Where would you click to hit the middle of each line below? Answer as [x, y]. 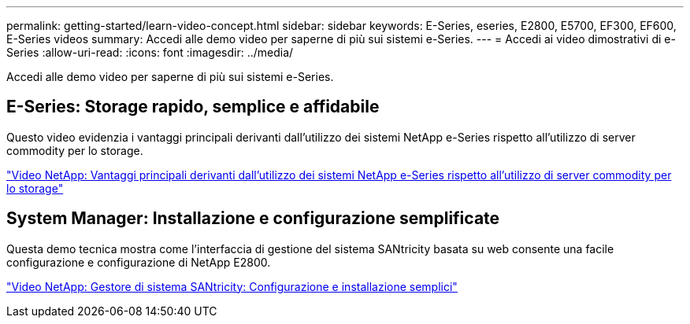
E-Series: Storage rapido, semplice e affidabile [193, 107]
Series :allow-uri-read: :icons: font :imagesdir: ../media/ [150, 52]
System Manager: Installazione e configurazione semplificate [253, 219]
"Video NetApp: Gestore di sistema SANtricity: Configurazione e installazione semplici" [232, 286]
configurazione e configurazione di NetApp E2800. [139, 262]
